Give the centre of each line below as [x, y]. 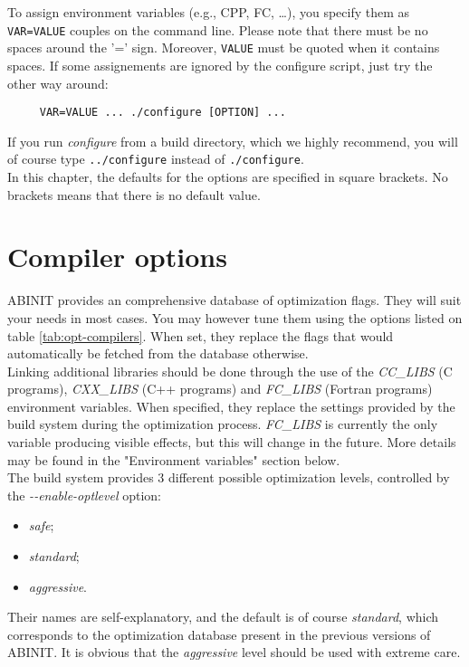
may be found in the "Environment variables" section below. [174, 459]
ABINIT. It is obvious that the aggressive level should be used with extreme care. [234, 652]
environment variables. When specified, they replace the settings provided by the [231, 406]
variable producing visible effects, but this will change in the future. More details [232, 442]
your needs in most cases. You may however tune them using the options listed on [235, 317]
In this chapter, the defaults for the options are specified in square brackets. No [228, 176]
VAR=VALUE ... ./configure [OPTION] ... [163, 113]
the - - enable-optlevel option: [84, 495]
